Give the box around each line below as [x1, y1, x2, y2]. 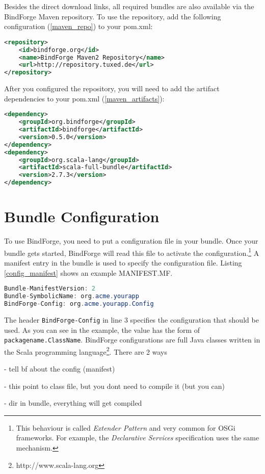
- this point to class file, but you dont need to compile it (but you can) [4, 380, 225, 391]
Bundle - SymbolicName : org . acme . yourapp [4, 293, 139, 300]
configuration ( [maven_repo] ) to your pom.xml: [4, 21, 153, 32]
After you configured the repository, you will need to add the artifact [4, 83, 220, 94]
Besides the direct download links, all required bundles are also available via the [4, 1, 254, 11]
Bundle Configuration [4, 206, 160, 227]
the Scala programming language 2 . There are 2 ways [4, 345, 167, 357]
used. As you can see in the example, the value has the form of [4, 324, 200, 335]
